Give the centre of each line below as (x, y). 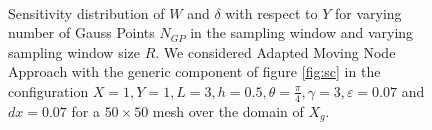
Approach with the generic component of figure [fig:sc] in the (194, 71)
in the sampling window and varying (302, 32)
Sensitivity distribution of (86, 12)
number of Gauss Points (81, 32)
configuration (48, 90)
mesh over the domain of (228, 110)
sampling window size (74, 51)
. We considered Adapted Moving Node (275, 51)
